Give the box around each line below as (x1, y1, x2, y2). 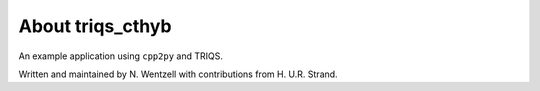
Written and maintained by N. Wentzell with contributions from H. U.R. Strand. (18, 68, 339, 80)
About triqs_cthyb (18, 15, 172, 37)
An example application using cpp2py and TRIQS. (18, 50, 224, 62)
